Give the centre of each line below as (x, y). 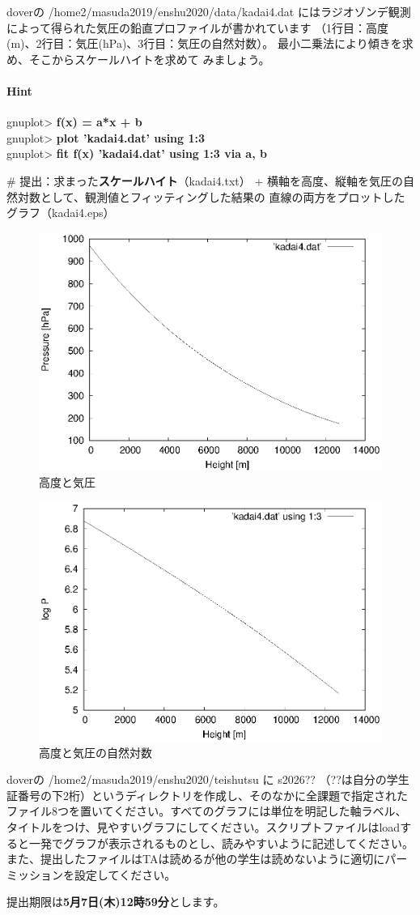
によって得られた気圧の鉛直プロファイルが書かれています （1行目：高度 (198, 27)
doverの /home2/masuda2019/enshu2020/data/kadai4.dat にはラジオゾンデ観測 (209, 11)
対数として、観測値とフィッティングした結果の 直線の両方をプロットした (211, 196)
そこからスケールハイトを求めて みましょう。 (149, 59)
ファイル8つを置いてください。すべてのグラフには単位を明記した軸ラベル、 (207, 811)
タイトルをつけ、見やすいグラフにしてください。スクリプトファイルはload (204, 826)
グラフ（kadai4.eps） (61, 213)
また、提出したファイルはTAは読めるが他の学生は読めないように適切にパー (207, 859)
